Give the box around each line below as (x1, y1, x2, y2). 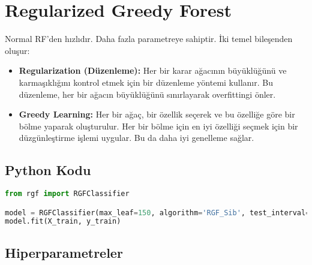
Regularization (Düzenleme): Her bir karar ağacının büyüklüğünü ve (19, 64, 287, 77)
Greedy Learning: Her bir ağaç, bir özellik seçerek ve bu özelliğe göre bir (19, 108, 295, 121)
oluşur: (5, 44, 30, 56)
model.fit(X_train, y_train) (5, 217, 121, 226)
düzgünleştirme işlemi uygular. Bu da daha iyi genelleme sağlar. (19, 131, 254, 144)
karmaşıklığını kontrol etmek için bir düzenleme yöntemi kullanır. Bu (19, 76, 273, 88)
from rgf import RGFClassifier (5, 189, 130, 198)
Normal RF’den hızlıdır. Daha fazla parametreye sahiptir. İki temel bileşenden (5, 32, 293, 45)
